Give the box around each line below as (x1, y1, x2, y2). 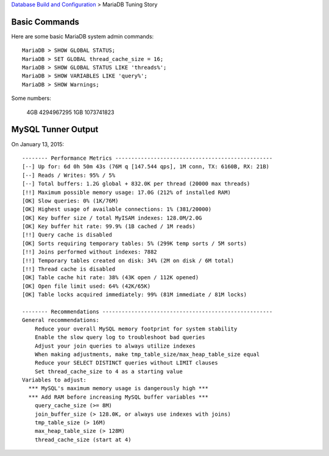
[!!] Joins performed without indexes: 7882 (22, 249, 158, 255)
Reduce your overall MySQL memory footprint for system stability (34, 325, 238, 332)
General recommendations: (22, 317, 100, 324)
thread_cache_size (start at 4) (34, 436, 132, 443)
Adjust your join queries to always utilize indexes (34, 342, 196, 349)
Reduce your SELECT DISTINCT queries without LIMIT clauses (34, 360, 219, 366)
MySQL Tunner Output (11, 124, 99, 135)
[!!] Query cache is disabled (22, 232, 113, 238)
